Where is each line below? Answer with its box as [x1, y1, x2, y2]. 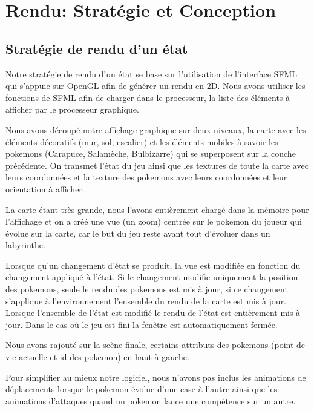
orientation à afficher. [5, 182, 85, 195]
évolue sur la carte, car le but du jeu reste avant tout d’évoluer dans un [5, 226, 270, 239]
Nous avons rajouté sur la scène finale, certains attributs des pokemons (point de [5, 338, 306, 351]
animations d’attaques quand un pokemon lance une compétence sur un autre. [5, 394, 296, 407]
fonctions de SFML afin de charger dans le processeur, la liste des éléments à [5, 91, 290, 104]
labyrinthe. [5, 238, 45, 251]
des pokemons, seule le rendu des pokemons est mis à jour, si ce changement [5, 283, 288, 295]
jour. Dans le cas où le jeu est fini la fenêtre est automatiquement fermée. [5, 318, 278, 330]
